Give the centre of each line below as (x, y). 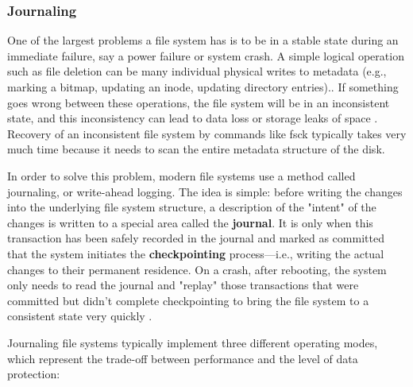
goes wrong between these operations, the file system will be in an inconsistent (199, 102)
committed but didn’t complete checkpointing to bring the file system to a (188, 300)
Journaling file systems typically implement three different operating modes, (193, 342)
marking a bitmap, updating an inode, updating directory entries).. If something (203, 87)
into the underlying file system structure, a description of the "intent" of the (192, 207)
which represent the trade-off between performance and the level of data (183, 358)
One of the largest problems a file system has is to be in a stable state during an (203, 40)
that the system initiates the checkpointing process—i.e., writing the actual (196, 253)
